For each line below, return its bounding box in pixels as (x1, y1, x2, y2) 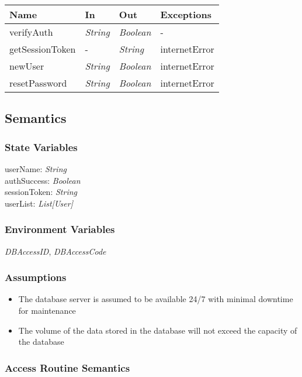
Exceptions (160, 8, 212, 21)
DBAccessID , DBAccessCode (5, 245, 106, 257)
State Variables (5, 139, 78, 154)
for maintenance (18, 304, 76, 316)
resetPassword (9, 76, 67, 90)
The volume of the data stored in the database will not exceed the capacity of (18, 324, 297, 336)
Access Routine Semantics (5, 360, 130, 375)
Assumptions (5, 270, 67, 285)
